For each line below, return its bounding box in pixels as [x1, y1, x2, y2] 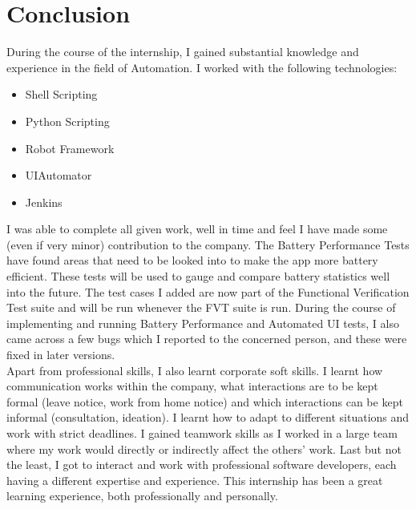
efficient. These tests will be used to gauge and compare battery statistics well [6, 268, 390, 285]
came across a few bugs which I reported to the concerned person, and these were [6, 330, 407, 347]
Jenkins [25, 193, 63, 210]
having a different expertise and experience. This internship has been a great [6, 471, 383, 488]
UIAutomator [25, 167, 92, 184]
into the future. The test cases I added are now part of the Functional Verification [6, 283, 410, 300]
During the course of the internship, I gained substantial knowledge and [6, 43, 359, 60]
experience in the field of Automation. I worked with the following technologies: [6, 59, 398, 75]
